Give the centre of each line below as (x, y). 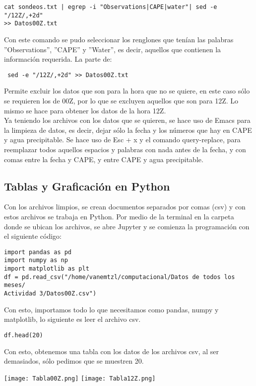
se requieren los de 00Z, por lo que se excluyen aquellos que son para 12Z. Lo (121, 100)
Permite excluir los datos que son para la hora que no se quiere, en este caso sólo (127, 91)
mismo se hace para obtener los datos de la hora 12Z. (85, 110)
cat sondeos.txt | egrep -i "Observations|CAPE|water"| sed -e (111, 7)
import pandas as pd (38, 252)
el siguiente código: (33, 236)
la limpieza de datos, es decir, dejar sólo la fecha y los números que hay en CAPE (128, 130)
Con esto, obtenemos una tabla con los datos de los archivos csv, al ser (112, 351)
